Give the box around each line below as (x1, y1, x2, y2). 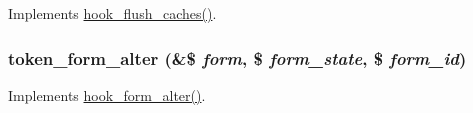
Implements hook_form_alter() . (8, 84, 206, 105)
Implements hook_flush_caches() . (8, 3, 217, 23)
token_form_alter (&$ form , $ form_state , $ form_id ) (8, 45, 467, 70)
